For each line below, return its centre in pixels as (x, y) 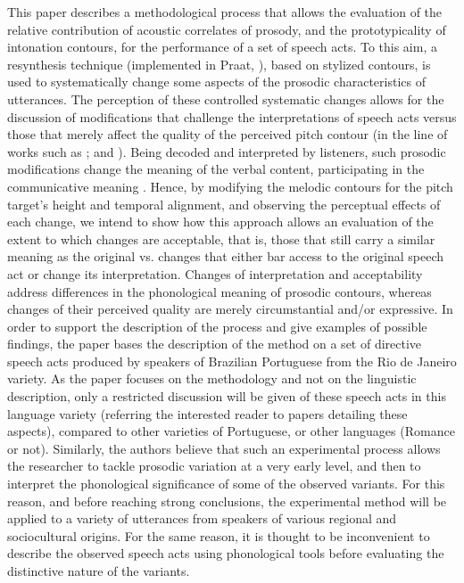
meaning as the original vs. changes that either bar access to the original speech (226, 256)
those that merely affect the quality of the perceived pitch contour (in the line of (228, 134)
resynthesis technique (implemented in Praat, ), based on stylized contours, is (219, 64)
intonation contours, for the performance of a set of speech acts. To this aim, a (222, 47)
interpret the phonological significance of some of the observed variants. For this (226, 484)
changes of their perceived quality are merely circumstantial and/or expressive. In (230, 309)
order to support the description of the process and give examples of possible (217, 326)
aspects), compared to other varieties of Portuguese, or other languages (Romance (231, 431)
